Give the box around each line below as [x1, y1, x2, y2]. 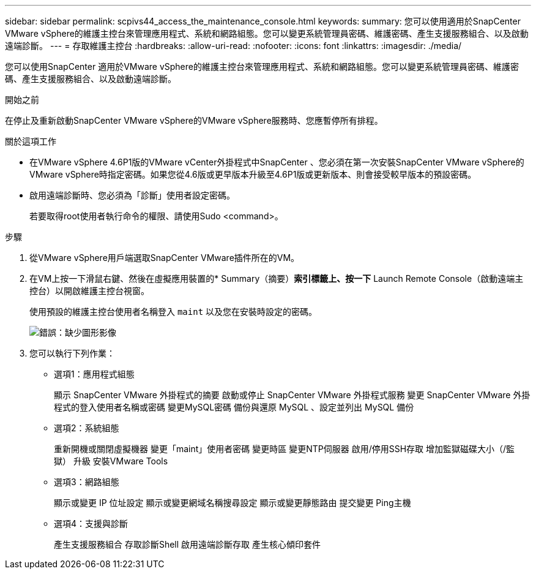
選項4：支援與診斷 [54, 518, 128, 529]
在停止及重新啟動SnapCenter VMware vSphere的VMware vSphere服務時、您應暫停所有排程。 [5, 115, 383, 126]
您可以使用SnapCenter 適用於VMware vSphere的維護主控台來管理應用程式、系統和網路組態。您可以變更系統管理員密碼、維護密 [5, 61, 519, 72]
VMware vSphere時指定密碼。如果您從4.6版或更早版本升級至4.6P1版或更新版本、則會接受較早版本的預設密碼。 [29, 169, 477, 179]
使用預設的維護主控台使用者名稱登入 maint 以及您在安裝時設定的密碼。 [29, 306, 318, 317]
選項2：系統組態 [54, 423, 119, 433]
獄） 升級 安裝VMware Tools [54, 456, 168, 466]
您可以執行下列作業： [29, 348, 115, 358]
